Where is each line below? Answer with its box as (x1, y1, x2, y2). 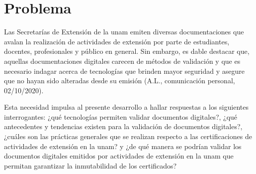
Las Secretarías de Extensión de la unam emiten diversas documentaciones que (4, 26, 244, 37)
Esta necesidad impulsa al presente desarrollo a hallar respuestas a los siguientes (4, 102, 249, 112)
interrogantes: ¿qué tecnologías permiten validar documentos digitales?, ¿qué (4, 111, 238, 122)
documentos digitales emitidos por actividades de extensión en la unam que (4, 151, 234, 161)
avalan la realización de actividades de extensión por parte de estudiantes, (4, 36, 230, 46)
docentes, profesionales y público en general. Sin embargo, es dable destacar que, (4, 46, 250, 56)
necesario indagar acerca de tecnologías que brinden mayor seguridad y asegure (4, 65, 245, 76)
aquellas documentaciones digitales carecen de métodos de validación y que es (4, 55, 241, 66)
